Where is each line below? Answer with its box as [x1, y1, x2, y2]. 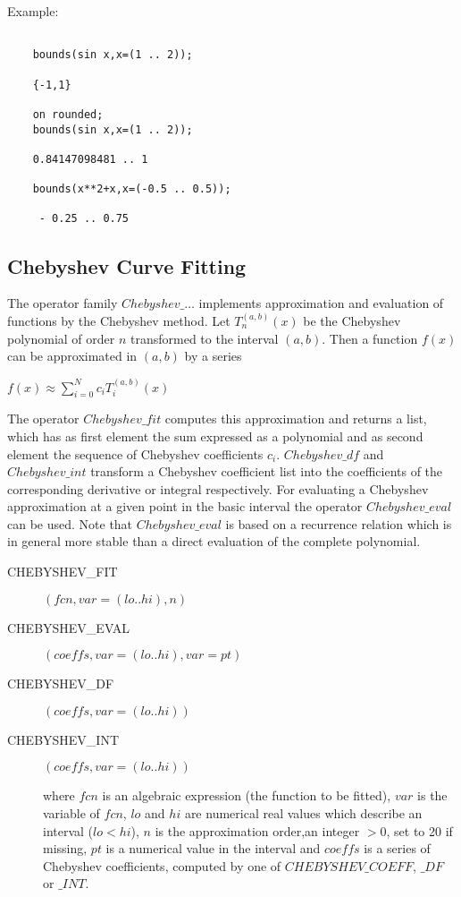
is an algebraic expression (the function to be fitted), [102, 786, 391, 805]
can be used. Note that [7, 514, 133, 533]
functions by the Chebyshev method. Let [7, 311, 230, 329]
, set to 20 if [386, 821, 453, 840]
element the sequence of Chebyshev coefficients [7, 444, 264, 463]
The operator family [7, 294, 118, 312]
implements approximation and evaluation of [198, 294, 444, 312]
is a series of [364, 839, 431, 858]
